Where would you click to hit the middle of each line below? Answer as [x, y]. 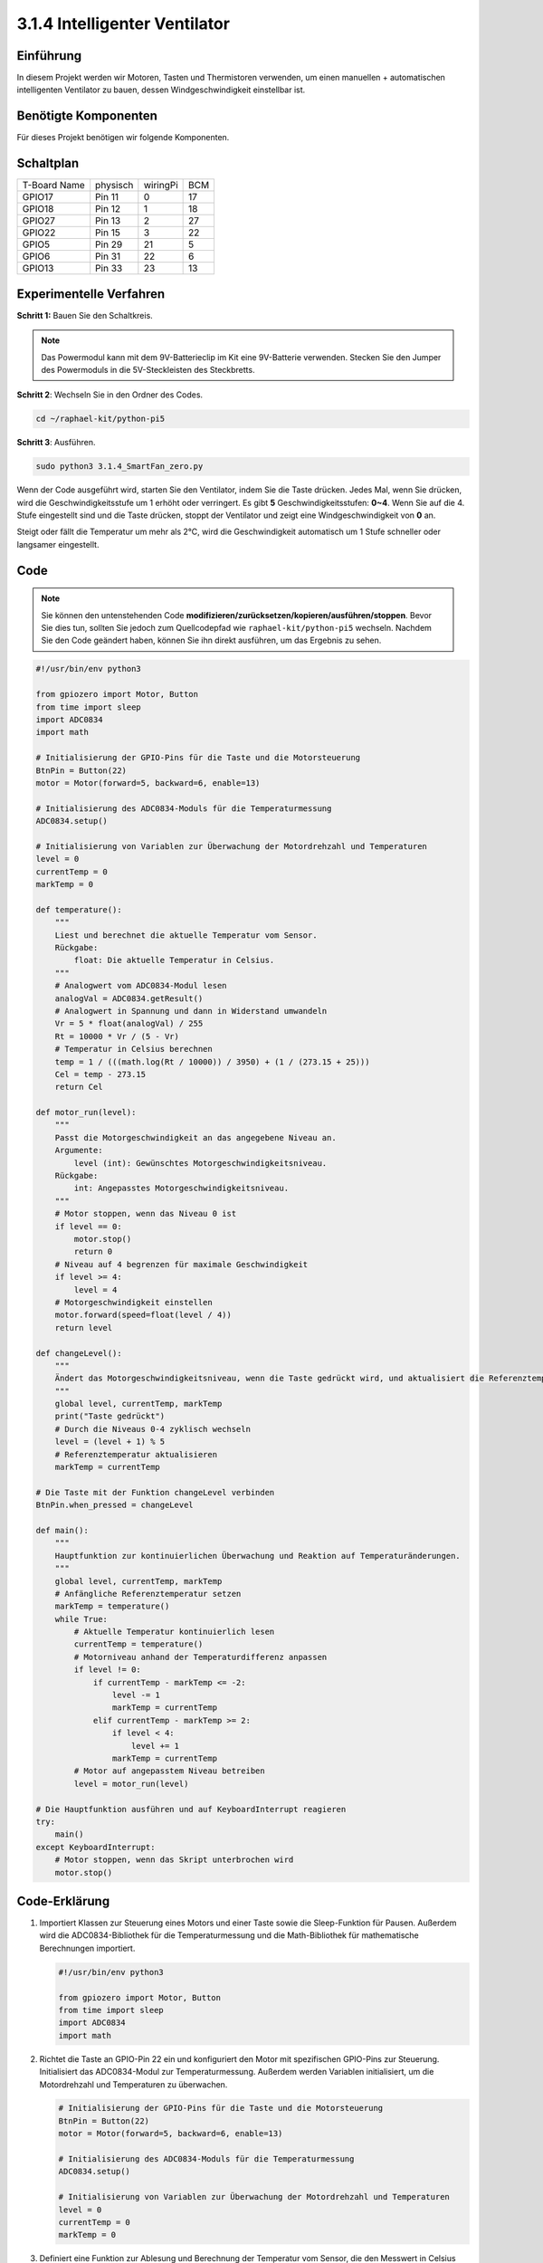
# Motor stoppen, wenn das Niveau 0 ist [146, 1214]
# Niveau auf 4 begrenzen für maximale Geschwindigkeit [181, 1264]
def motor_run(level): [86, 1112]
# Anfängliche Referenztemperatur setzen [148, 1594]
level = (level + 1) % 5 [110, 1442]
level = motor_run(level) [131, 1784]
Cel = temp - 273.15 [100, 1074]
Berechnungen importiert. [87, 1948]
